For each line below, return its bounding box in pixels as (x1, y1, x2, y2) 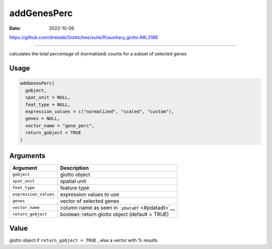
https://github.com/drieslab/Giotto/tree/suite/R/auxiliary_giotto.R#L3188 (9, 34, 158, 40)
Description (60, 164, 89, 171)
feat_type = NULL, (25, 101, 71, 107)
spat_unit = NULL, (25, 95, 71, 100)
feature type (60, 184, 90, 191)
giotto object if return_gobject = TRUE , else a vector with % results (9, 237, 158, 243)
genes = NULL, (25, 116, 60, 121)
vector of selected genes (60, 197, 119, 204)
